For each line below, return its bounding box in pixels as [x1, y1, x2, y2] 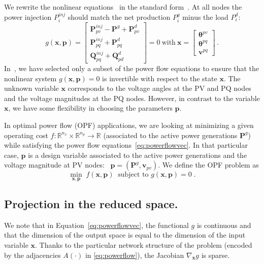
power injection [4, 11, 52, 22]
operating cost [4, 129, 48, 140]
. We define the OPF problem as [158, 159, 259, 170]
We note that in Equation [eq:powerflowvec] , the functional [4, 219, 189, 230]
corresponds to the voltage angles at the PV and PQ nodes [68, 83, 251, 93]
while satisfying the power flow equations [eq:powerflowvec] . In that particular [4, 140, 248, 150]
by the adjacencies [4, 249, 61, 260]
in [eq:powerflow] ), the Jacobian [85, 249, 184, 260]
